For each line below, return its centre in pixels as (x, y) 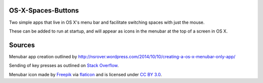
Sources (22, 45)
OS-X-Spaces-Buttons (44, 10)
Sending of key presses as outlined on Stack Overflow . (64, 66)
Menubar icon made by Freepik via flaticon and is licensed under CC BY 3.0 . (85, 74)
